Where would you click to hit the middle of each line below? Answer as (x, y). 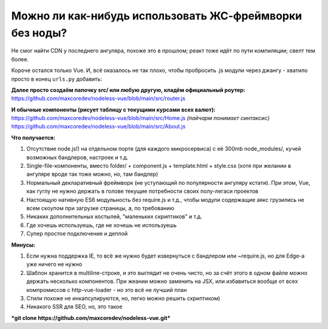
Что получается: (33, 138)
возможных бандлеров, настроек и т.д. (77, 157)
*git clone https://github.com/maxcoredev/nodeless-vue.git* (91, 317)
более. (20, 59)
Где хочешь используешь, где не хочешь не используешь (101, 225)
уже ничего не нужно (54, 264)
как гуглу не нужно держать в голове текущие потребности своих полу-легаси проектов (142, 191)
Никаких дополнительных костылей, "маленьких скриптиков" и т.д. (114, 217)
